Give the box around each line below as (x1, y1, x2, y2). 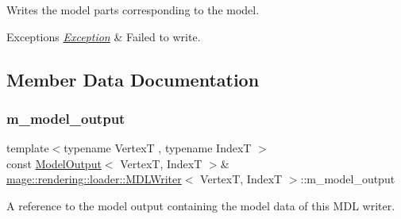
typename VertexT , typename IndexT (64, 140, 252, 156)
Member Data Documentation (6, 67, 260, 91)
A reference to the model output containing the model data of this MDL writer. (6, 197, 395, 213)
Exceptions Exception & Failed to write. (6, 28, 201, 44)
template (6, 140, 49, 156)
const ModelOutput (6, 155, 102, 171)
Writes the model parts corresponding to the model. (6, 2, 260, 17)
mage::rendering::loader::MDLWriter (6, 171, 182, 187)
